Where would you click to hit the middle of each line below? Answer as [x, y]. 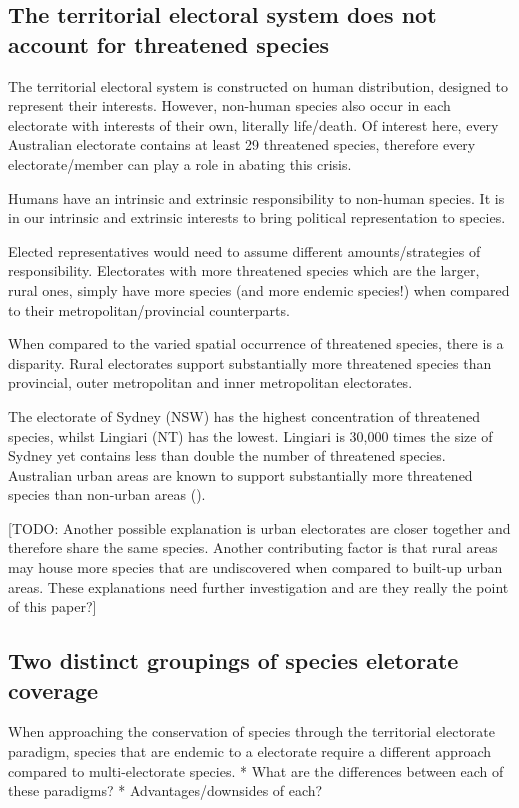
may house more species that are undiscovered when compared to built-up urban [255, 567]
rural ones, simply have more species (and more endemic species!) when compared [259, 289]
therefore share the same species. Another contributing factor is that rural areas [253, 547]
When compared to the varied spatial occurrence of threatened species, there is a [256, 343]
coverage [53, 689]
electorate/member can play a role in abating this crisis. [180, 163]
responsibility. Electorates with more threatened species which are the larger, [244, 270]
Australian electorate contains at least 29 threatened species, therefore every [242, 144]
